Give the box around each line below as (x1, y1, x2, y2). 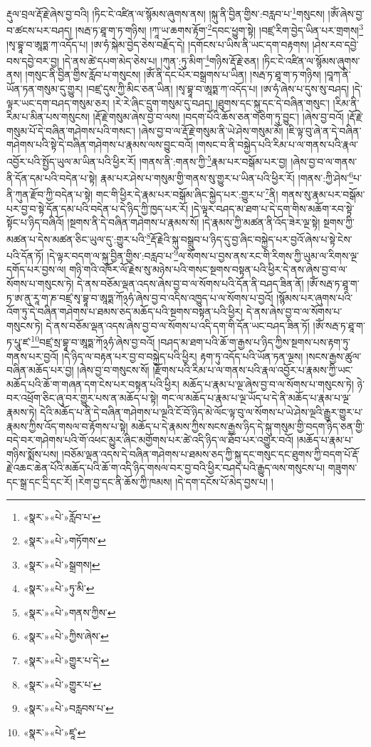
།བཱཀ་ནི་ (324, 67, 351, 82)
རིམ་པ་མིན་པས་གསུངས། (6, 109, 90, 124)
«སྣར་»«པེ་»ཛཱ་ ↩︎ (23, 724, 86, 739)
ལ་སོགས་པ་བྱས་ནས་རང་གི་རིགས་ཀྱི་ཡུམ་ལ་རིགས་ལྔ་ (177, 248, 359, 263)
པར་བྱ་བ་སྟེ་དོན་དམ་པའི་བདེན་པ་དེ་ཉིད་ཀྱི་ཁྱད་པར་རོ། (6, 200, 189, 215)
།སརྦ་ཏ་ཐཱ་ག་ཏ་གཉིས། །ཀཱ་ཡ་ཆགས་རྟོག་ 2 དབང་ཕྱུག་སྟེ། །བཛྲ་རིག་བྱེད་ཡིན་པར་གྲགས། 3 (75, 21, 364, 37)
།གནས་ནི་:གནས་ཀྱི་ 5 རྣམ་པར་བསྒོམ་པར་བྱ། (139, 151, 288, 168)
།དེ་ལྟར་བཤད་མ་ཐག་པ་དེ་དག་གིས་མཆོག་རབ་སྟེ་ (191, 200, 355, 215)
